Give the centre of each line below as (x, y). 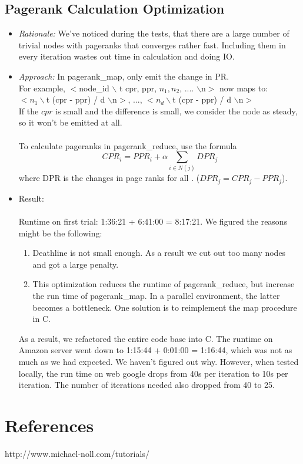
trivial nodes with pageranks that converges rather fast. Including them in (152, 45)
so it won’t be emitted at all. (70, 122)
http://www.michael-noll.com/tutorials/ (77, 453)
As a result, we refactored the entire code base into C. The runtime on (146, 338)
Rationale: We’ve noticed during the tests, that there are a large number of (154, 33)
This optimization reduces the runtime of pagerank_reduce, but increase (164, 284)
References (49, 425)
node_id (94, 88)
